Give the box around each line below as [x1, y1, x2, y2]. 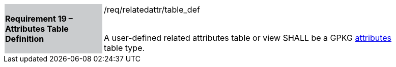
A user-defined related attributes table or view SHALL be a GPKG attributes [104, 33, 392, 43]
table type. [104, 43, 145, 53]
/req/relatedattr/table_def [104, 5, 200, 15]
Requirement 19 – [5, 14, 73, 24]
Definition [5, 34, 44, 44]
